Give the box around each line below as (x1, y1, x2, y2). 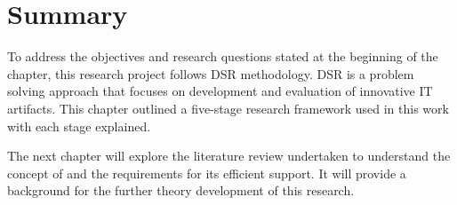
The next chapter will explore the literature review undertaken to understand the (7, 146, 451, 165)
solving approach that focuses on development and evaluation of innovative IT (7, 82, 433, 100)
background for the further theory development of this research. (7, 181, 355, 200)
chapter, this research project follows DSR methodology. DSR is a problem (7, 64, 414, 83)
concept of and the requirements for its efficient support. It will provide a (7, 163, 406, 182)
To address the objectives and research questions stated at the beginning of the (7, 47, 438, 66)
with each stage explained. (7, 116, 151, 135)
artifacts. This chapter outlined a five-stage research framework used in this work (7, 99, 449, 117)
